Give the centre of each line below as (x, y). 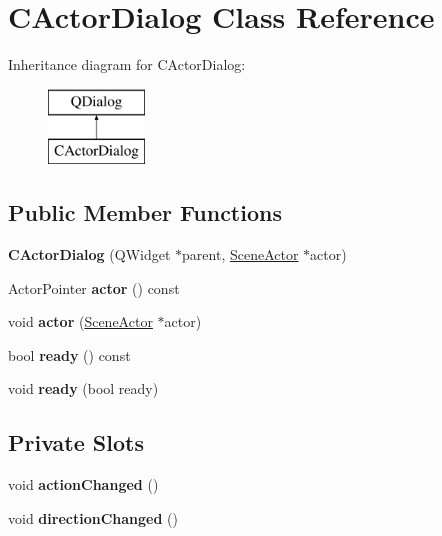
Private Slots (76, 442)
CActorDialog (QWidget (89, 254)
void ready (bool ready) (83, 388)
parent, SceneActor (240, 254)
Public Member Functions (145, 212)
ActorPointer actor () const (94, 287)
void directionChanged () (93, 517)
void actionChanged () (83, 484)
